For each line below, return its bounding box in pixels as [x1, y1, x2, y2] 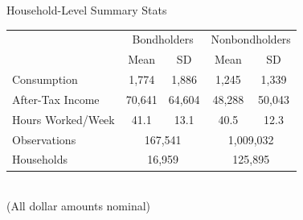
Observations [12, 131, 76, 147]
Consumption [12, 71, 78, 88]
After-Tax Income [12, 90, 100, 107]
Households [12, 151, 68, 168]
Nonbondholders [211, 31, 291, 48]
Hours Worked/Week [12, 110, 115, 127]
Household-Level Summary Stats [6, 2, 167, 18]
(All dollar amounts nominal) [6, 197, 151, 214]
